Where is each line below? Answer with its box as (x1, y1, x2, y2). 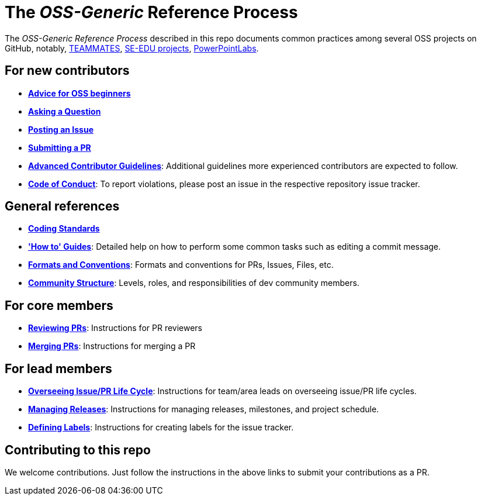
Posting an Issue (28, 124, 94, 135)
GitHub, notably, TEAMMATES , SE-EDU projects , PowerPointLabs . (5, 43, 259, 53)
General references (5, 199, 120, 214)
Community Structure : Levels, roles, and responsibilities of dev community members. (28, 278, 359, 288)
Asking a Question (28, 106, 101, 116)
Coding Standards (28, 223, 100, 234)
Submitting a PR (28, 142, 91, 153)
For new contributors (5, 63, 130, 78)
